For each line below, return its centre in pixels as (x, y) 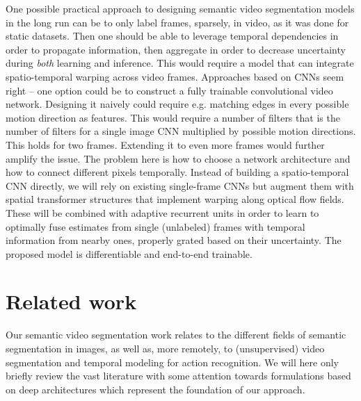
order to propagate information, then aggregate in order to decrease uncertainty (176, 49)
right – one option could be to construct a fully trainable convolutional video (169, 90)
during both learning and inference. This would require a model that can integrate (180, 63)
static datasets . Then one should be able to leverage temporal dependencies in (172, 36)
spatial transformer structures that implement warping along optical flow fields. (175, 199)
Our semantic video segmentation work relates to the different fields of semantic (176, 335)
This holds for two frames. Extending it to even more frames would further (165, 144)
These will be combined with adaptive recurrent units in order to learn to (162, 212)
